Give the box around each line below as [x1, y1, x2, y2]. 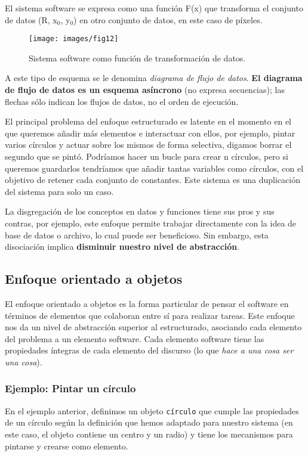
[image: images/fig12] [29, 35, 119, 44]
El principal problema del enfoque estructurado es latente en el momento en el [5, 115, 291, 128]
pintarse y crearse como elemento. [5, 439, 128, 452]
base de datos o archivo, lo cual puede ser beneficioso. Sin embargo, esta [5, 228, 269, 241]
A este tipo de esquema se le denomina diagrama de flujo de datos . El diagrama [5, 72, 303, 84]
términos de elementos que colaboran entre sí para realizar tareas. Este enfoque [5, 309, 295, 321]
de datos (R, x [5, 13, 57, 26]
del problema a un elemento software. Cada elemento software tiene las [5, 332, 264, 345]
